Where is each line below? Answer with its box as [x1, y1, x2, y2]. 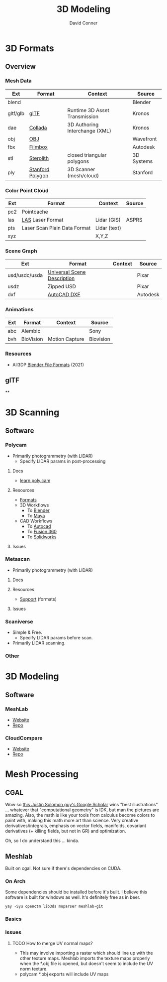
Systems [132, 158, 153, 165]
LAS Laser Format [21, 216, 64, 223]
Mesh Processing [5, 768, 79, 780]
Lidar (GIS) [95, 216, 121, 223]
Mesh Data [5, 77, 32, 84]
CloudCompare [5, 735, 43, 741]
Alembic [21, 327, 41, 334]
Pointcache [21, 208, 48, 215]
